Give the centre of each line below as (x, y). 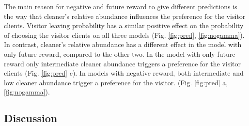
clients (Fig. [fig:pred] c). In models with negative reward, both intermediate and (124, 73)
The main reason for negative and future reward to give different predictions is (121, 6)
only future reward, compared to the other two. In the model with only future (120, 54)
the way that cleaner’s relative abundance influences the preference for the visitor (125, 16)
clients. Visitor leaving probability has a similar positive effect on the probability (124, 25)
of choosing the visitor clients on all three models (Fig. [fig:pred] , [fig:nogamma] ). (124, 35)
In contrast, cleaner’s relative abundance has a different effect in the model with (123, 44)
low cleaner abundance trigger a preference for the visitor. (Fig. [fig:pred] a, (116, 82)
